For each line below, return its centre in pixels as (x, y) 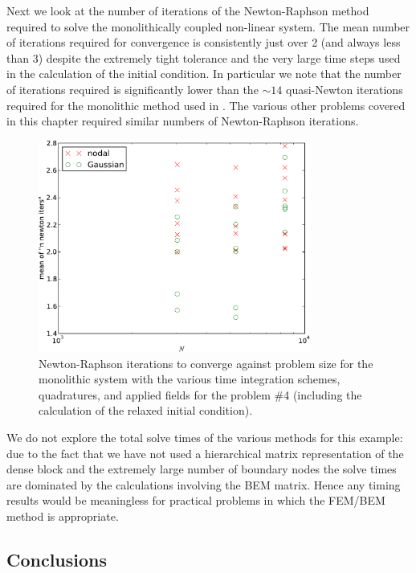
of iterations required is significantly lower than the (133, 89)
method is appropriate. (63, 516)
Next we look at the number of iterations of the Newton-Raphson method (188, 10)
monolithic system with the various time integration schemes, (190, 379)
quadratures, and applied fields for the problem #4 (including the (200, 394)
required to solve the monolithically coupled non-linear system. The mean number (208, 26)
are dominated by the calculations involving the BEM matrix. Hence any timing (204, 484)
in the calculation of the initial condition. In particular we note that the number (204, 74)
